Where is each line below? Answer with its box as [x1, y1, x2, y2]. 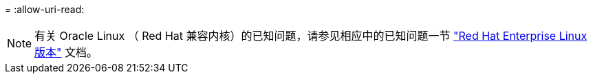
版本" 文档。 [34, 45, 98, 59]
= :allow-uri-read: [5, 3, 85, 15]
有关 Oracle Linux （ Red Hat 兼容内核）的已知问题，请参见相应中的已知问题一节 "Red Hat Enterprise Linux [34, 29, 587, 43]
